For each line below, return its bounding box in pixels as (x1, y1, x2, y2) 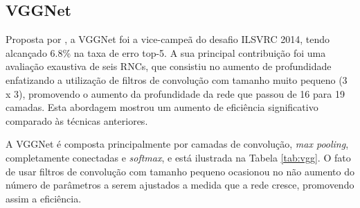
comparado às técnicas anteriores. (6, 113, 148, 128)
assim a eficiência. (6, 191, 82, 205)
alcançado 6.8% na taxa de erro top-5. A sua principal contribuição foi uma (6, 45, 326, 60)
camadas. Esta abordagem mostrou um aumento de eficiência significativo (6, 100, 318, 114)
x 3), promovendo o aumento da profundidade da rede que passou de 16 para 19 (6, 86, 345, 101)
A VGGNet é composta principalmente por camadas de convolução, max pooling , (6, 137, 349, 151)
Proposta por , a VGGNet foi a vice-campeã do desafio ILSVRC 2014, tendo (6, 32, 330, 46)
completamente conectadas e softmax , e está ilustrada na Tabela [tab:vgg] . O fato (6, 150, 351, 164)
